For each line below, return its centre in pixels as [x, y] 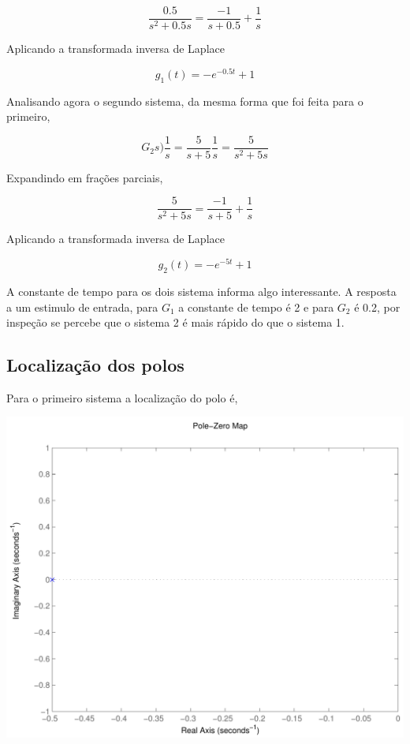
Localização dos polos [95, 365]
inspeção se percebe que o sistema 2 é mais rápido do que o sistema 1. [175, 322]
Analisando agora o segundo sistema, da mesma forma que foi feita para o [185, 101]
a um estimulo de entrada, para [82, 307]
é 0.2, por [377, 307]
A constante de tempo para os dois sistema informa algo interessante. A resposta [201, 291]
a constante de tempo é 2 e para [256, 307]
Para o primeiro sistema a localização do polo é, [122, 397]
